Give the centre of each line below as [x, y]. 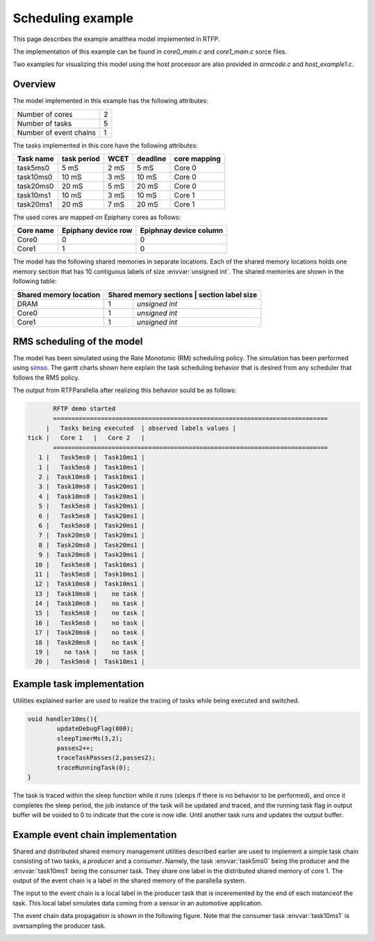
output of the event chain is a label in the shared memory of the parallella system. [130, 880]
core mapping [198, 159]
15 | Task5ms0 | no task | [90, 613]
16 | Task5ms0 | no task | [90, 623]
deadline [151, 159]
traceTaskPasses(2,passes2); [106, 758]
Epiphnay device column [182, 231]
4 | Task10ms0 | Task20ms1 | [92, 496]
